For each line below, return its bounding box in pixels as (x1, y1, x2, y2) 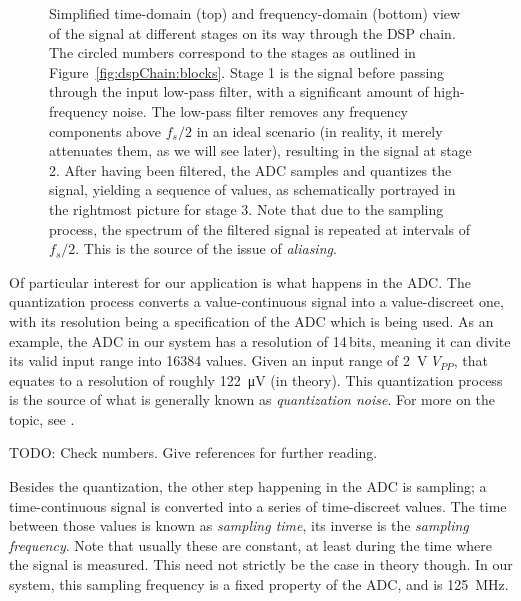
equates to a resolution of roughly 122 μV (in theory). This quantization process (9, 369, 503, 390)
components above (49, 120, 162, 141)
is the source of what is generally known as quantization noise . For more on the (9, 389, 496, 410)
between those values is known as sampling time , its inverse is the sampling (9, 515, 469, 536)
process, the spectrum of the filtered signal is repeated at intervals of (49, 218, 471, 239)
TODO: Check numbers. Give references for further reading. (9, 442, 378, 463)
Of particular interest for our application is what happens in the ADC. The (9, 271, 471, 292)
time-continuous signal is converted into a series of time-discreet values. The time (9, 495, 507, 516)
